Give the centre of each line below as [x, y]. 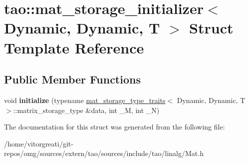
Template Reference [74, 47]
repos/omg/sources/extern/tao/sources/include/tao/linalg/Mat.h [104, 153]
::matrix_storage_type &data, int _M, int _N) [86, 110]
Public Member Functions [72, 79]
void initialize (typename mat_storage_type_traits [85, 100]
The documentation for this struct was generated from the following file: [115, 127]
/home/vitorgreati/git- [39, 143]
